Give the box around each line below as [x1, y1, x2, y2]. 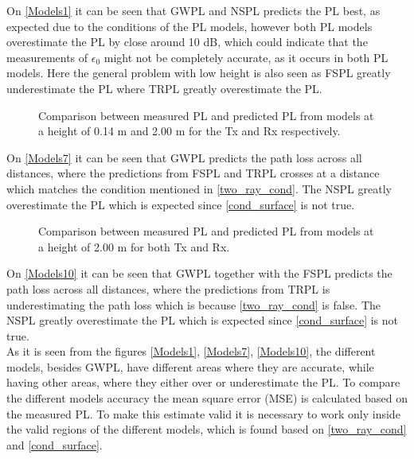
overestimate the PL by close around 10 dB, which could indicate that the [6, 33, 368, 50]
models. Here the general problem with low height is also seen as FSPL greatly [6, 64, 391, 81]
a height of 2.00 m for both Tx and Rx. [38, 238, 230, 255]
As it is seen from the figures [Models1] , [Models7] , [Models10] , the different [6, 343, 376, 360]
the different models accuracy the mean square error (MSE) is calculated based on [6, 390, 408, 406]
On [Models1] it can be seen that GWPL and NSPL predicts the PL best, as [6, 2, 381, 18]
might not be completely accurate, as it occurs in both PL [103, 49, 389, 65]
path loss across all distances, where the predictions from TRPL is [6, 280, 330, 297]
